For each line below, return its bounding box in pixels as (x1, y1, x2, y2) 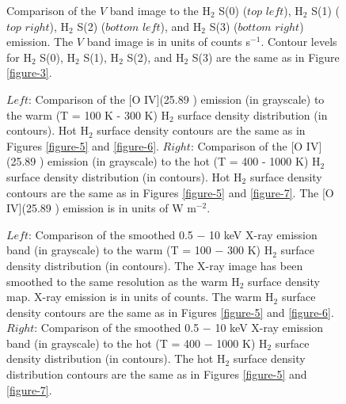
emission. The (6, 33, 74, 50)
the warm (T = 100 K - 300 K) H (6, 106, 170, 123)
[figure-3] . (6, 64, 52, 81)
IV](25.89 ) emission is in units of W (6, 200, 184, 216)
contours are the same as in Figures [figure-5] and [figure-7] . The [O (6, 184, 334, 200)
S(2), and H (127, 48, 184, 65)
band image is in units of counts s (86, 33, 251, 50)
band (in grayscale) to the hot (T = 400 (6, 334, 201, 351)
